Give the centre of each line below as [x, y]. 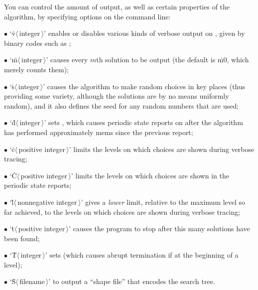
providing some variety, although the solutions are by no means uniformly [117, 96]
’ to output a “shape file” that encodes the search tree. [132, 281]
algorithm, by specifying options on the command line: [87, 16]
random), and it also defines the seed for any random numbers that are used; [122, 105]
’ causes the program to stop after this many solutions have [159, 228]
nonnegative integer [47, 202]
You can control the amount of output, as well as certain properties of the [117, 6]
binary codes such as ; [38, 43]
